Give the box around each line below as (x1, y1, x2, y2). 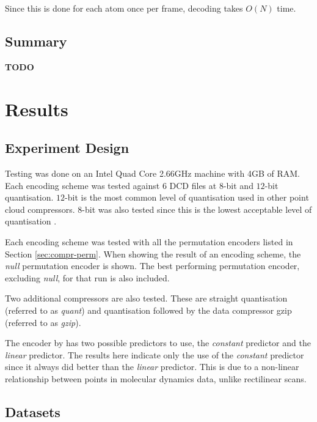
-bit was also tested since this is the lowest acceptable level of (82, 202, 312, 215)
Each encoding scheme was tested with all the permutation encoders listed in (5, 235, 293, 248)
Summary (5, 31, 67, 50)
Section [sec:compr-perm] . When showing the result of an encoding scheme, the (5, 247, 301, 260)
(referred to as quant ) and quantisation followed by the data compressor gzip (5, 303, 292, 316)
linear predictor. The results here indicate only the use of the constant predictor (5, 348, 304, 361)
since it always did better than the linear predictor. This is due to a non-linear (5, 360, 299, 373)
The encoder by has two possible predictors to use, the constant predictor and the (5, 336, 311, 349)
